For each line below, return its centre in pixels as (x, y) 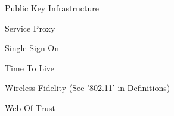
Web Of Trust (30, 107)
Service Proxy (30, 28)
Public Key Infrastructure (52, 8)
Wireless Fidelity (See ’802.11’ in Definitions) (88, 88)
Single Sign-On (32, 48)
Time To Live (30, 68)
